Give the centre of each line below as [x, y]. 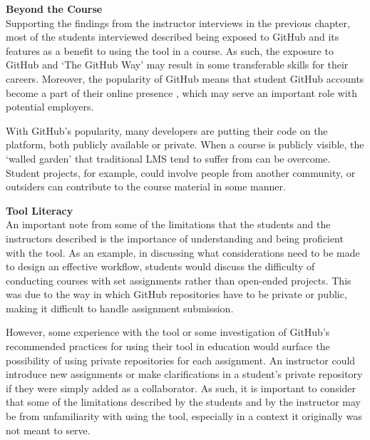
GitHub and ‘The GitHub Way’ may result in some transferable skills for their [177, 65]
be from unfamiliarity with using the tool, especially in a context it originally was [184, 416]
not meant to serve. [48, 430]
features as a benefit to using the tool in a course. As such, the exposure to [170, 50]
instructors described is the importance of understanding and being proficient [175, 238]
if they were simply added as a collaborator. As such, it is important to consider [181, 388]
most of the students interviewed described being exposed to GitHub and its [173, 37]
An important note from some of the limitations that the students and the [168, 224]
